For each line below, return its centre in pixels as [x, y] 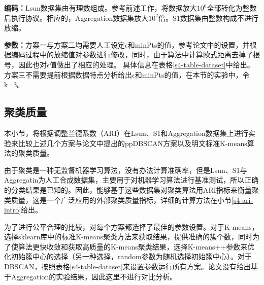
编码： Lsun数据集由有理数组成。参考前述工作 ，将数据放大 [101, 8]
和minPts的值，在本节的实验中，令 [192, 74]
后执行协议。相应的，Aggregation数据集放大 [76, 17]
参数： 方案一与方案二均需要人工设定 [64, 44]
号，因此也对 [25, 64]
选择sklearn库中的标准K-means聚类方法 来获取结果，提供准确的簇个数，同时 [128, 237]
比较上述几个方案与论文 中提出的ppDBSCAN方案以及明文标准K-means [133, 143]
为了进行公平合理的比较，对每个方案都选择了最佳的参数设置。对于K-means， [131, 226]
